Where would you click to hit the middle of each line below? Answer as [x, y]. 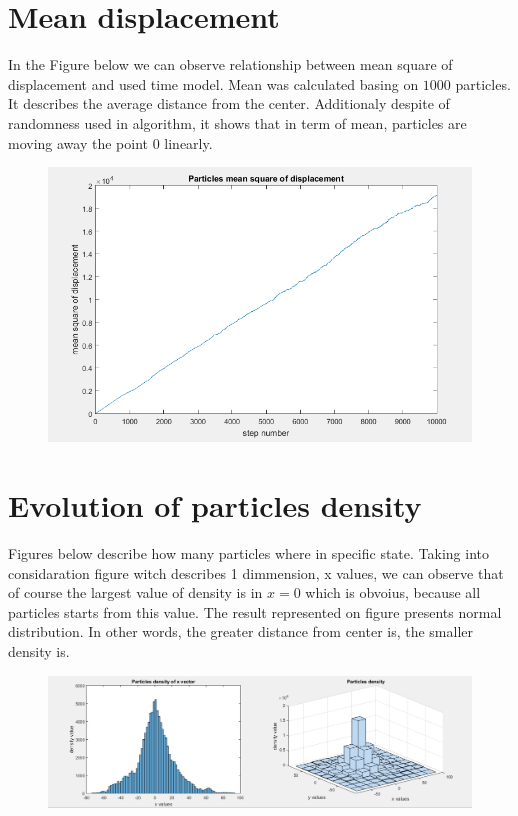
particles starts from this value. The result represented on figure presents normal [255, 611]
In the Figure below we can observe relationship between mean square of [230, 64]
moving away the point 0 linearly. [110, 142]
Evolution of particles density [215, 505]
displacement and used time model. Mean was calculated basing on [213, 83]
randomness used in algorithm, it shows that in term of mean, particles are [237, 122]
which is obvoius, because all [393, 592]
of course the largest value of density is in [135, 592]
